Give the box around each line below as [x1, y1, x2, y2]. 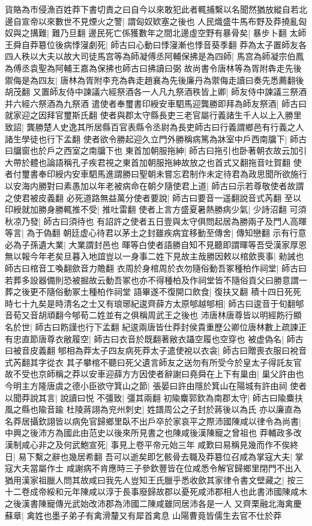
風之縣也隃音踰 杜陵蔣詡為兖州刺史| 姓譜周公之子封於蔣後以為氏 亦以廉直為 [5, 403, 301, 416]
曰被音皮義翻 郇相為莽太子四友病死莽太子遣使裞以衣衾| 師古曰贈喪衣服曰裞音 [5, 344, 307, 357]
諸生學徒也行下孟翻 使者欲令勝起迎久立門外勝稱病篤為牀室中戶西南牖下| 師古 [5, 132, 307, 145]
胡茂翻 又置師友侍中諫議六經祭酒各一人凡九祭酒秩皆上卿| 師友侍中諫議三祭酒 [5, 85, 307, 98]
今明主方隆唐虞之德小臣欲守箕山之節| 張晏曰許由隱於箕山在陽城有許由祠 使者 [5, 379, 307, 391]
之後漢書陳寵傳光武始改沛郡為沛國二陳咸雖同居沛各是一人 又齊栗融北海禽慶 [5, 497, 302, 509]
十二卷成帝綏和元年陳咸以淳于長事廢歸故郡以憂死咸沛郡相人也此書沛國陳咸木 [5, 485, 307, 498]
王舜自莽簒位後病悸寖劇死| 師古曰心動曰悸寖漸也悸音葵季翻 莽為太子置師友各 [5, 38, 307, 50]
